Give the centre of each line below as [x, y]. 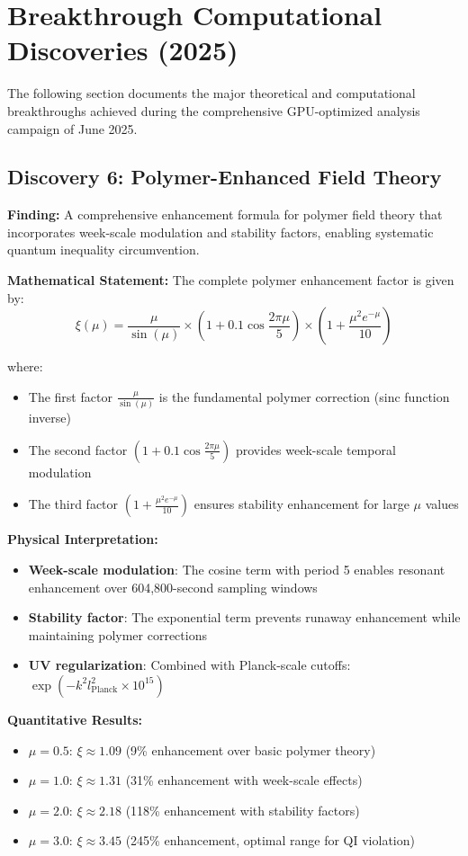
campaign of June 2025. [72, 128]
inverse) [49, 418]
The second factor [78, 449]
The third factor [73, 504]
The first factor [70, 396]
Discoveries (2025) [123, 50]
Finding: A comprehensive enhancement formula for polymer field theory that [225, 214]
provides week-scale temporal [315, 449]
